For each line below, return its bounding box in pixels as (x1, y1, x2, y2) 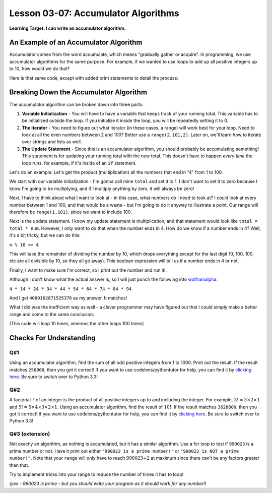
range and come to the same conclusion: (9, 311, 94, 317)
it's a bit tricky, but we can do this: (9, 232, 81, 238)
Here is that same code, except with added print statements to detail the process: (9, 75, 178, 81)
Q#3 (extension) (9, 430, 50, 438)
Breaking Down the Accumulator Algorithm (9, 88, 147, 97)
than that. (9, 462, 30, 468)
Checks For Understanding (9, 333, 96, 342)
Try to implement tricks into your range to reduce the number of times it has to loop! (9, 471, 184, 477)
